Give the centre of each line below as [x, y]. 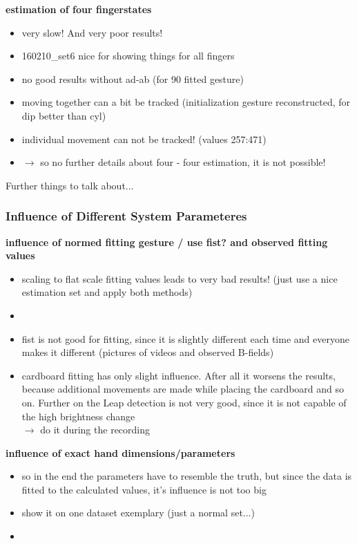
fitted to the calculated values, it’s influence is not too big [144, 489]
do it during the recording [95, 430]
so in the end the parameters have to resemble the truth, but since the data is [187, 476]
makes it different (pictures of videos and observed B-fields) [148, 352]
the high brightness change [78, 416]
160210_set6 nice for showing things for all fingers [128, 56]
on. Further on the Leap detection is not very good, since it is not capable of [184, 402]
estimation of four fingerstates [79, 9]
